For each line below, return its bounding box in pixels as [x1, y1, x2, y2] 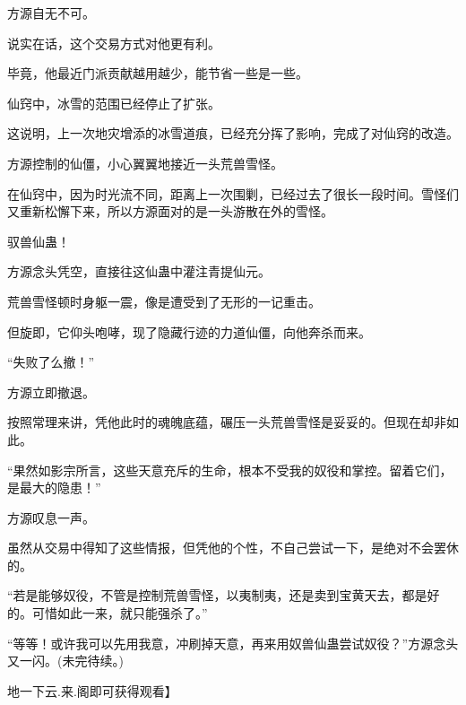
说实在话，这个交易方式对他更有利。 [7, 33, 220, 52]
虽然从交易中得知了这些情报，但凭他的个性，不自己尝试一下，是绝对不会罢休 [7, 538, 459, 557]
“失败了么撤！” [7, 352, 95, 371]
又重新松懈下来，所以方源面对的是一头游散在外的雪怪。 [7, 202, 333, 221]
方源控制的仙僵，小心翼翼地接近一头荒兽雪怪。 [7, 153, 283, 172]
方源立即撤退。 [7, 382, 95, 401]
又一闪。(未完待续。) [7, 651, 124, 670]
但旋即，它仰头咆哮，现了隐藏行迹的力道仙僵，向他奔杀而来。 [7, 322, 371, 341]
